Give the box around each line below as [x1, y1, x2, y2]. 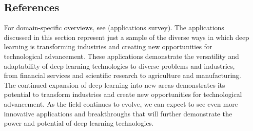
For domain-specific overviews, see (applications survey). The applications [4, 22, 224, 33]
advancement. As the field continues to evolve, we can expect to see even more [4, 98, 238, 109]
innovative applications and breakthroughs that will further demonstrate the [4, 108, 232, 118]
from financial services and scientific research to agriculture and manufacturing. [4, 70, 241, 80]
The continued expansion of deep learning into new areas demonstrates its [4, 79, 225, 90]
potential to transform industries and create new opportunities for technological [4, 89, 242, 99]
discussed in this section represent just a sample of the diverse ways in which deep [4, 32, 249, 42]
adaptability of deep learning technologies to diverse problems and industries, [4, 60, 235, 71]
